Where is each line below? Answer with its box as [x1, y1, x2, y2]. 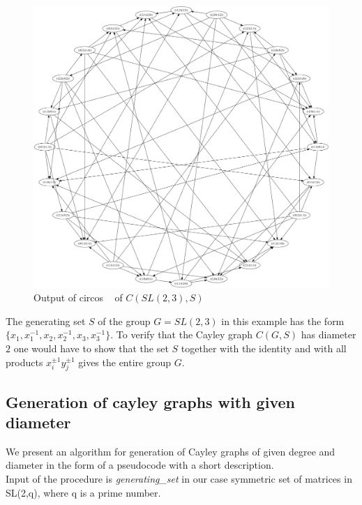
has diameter [301, 327, 356, 342]
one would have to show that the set [13, 340, 169, 355]
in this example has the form [221, 313, 345, 328]
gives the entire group [78, 354, 172, 369]
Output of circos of [33, 290, 123, 305]
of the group [98, 313, 151, 328]
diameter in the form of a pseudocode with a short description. [6, 458, 274, 472]
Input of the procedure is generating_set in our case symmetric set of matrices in [6, 472, 352, 486]
